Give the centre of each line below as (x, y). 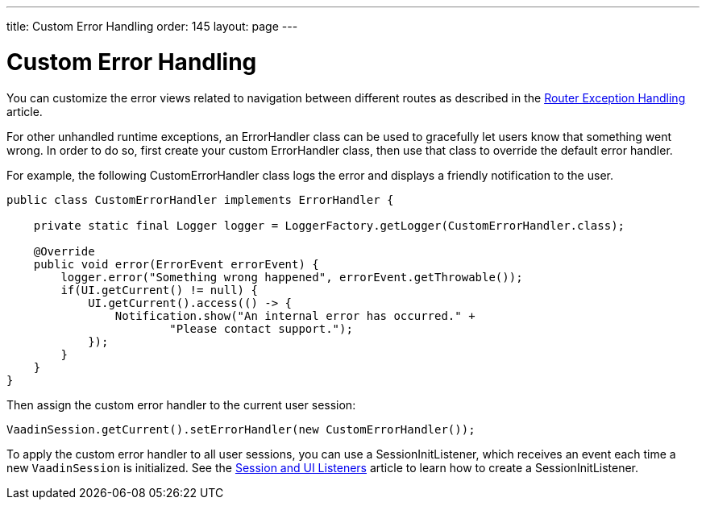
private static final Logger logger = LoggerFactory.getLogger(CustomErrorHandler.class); (329, 225)
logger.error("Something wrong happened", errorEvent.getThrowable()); (292, 277)
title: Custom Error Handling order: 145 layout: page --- (152, 26)
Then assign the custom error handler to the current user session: (181, 404)
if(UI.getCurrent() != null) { (159, 290)
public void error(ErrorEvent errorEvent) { (176, 264)
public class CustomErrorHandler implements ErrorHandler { (200, 199)
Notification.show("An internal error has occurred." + (295, 315)
